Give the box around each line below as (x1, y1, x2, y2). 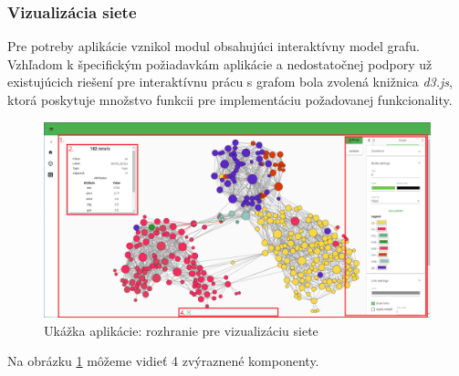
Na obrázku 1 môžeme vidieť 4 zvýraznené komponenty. (7, 351, 319, 371)
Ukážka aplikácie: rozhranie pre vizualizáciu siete (44, 320, 318, 339)
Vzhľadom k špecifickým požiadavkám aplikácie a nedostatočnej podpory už (7, 54, 433, 73)
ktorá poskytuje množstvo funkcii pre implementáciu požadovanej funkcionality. (7, 90, 453, 109)
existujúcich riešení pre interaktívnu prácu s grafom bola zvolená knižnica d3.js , (7, 72, 453, 91)
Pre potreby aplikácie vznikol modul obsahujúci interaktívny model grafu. (7, 37, 421, 56)
